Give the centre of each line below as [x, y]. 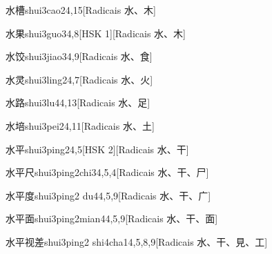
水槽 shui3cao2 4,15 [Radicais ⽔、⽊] [81, 10]
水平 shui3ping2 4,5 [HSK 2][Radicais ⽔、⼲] [97, 149]
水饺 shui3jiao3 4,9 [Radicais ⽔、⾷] [79, 56]
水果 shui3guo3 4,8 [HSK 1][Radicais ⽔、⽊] [96, 33]
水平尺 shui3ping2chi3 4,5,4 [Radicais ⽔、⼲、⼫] [107, 172]
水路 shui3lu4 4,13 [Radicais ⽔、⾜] [78, 102]
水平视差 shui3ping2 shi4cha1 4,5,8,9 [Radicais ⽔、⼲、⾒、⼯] [137, 241]
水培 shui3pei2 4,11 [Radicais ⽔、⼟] [80, 125]
